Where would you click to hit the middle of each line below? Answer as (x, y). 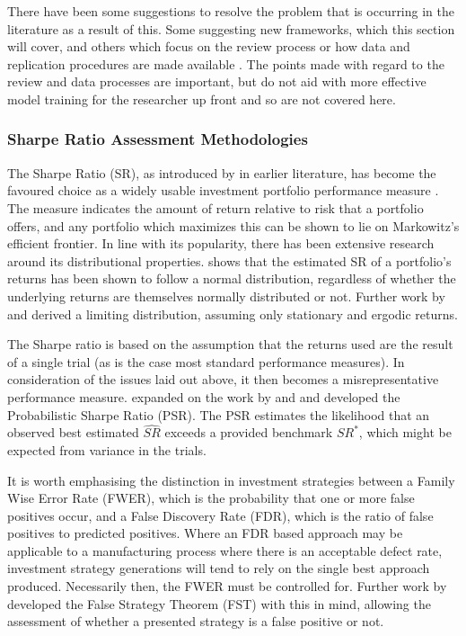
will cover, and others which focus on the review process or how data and (209, 46)
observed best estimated (73, 432)
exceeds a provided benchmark (249, 432)
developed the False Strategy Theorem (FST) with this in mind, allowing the (219, 603)
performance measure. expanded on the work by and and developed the (204, 396)
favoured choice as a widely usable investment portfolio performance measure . (223, 190)
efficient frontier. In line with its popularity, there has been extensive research (221, 243)
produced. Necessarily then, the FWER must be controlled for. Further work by (227, 586)
